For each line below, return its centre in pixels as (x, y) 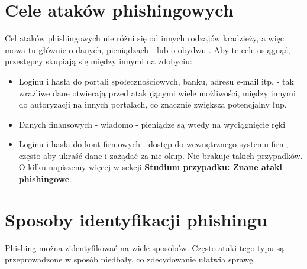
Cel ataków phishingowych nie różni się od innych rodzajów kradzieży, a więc (144, 38)
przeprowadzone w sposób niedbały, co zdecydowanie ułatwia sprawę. (130, 259)
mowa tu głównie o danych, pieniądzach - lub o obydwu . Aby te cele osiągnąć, (148, 49)
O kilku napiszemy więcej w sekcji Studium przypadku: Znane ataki (150, 167)
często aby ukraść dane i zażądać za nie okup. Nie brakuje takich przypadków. (161, 155)
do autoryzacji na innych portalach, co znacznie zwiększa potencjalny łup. (153, 104)
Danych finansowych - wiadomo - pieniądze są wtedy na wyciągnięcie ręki (152, 124)
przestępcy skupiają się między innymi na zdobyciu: (98, 61)
